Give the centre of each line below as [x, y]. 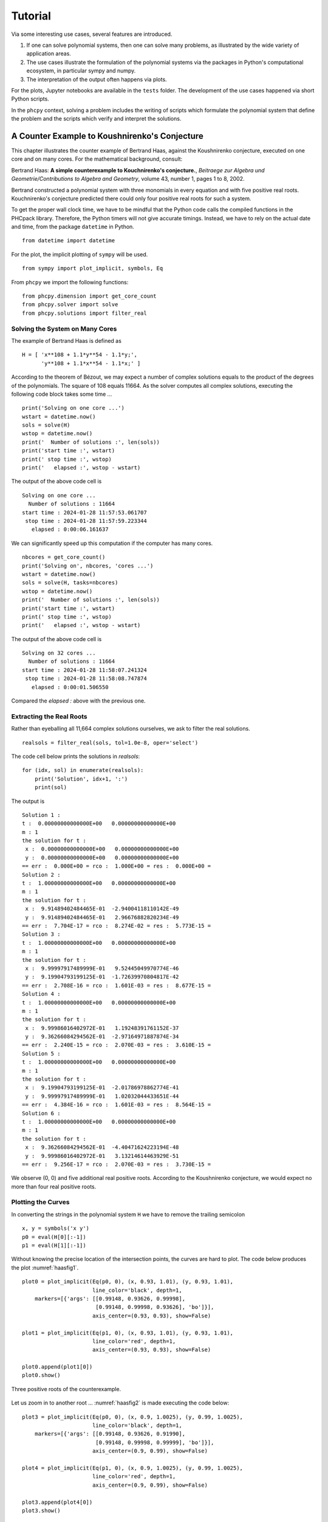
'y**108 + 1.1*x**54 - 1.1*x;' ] [91, 363]
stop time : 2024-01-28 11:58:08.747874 [86, 679]
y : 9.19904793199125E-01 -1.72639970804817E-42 [102, 977]
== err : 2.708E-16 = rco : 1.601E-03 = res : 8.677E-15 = [117, 985]
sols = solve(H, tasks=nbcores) [70, 583]
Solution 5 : [41, 1054]
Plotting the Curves [40, 1202]
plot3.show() [41, 1510]
